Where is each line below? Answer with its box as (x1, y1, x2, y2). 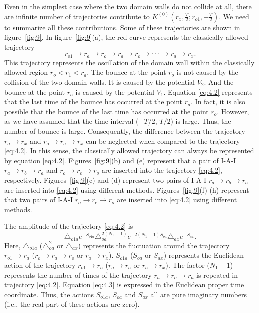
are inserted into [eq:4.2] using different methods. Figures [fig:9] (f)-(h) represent (4, 184, 249, 195)
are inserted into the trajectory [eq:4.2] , (101, 165, 222, 175)
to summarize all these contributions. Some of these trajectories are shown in (4, 22, 240, 32)
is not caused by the (176, 67, 238, 77)
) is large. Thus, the (170, 116, 231, 126)
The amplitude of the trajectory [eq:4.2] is (4, 221, 133, 231)
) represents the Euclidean (163, 250, 244, 260)
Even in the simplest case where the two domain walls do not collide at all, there (4, 1, 252, 11)
